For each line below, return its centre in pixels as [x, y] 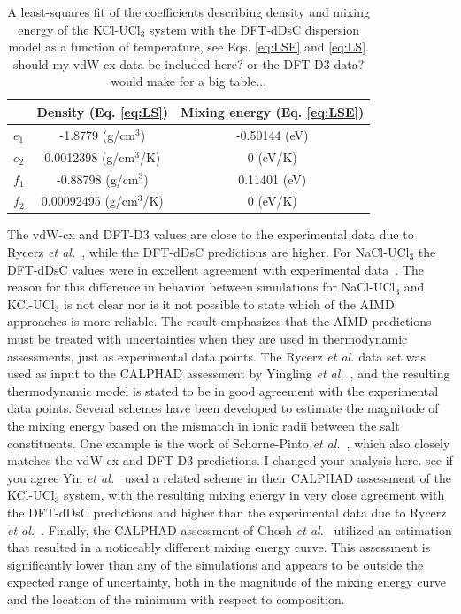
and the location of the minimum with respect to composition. [176, 598]
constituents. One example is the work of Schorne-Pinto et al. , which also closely [229, 443]
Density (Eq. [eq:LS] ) [103, 111]
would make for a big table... [189, 81]
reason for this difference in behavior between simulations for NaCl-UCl [201, 287]
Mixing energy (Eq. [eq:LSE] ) [273, 111]
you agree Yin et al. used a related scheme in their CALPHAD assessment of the [230, 477]
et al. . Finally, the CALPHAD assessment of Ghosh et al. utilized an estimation [230, 529]
